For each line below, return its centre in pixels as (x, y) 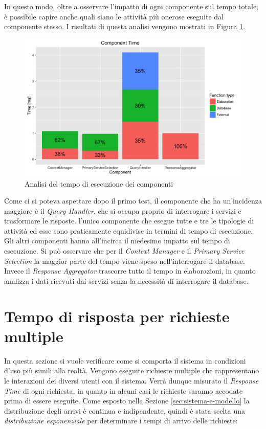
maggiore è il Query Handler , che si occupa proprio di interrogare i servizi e (123, 210)
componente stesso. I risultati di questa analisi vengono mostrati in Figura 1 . (125, 26)
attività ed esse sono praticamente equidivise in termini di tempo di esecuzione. (129, 230)
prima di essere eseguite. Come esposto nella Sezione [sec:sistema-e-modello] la (127, 401)
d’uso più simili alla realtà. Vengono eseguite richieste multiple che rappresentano (132, 370)
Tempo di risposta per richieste (117, 316)
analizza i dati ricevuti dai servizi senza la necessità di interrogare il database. (126, 280)
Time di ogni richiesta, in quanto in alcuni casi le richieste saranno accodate (124, 390)
